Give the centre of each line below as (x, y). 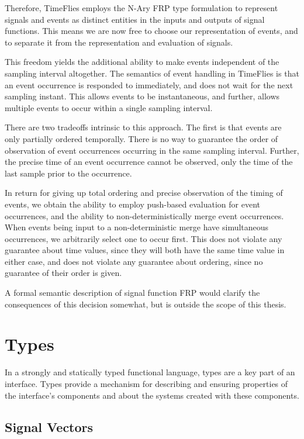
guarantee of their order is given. (63, 273)
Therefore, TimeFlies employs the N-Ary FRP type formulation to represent (141, 8)
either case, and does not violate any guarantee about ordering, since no (134, 261)
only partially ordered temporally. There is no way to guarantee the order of (141, 138)
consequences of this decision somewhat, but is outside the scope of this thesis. (146, 304)
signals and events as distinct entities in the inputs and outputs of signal (135, 19)
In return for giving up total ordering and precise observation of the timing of (144, 193)
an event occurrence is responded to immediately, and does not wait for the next (149, 84)
